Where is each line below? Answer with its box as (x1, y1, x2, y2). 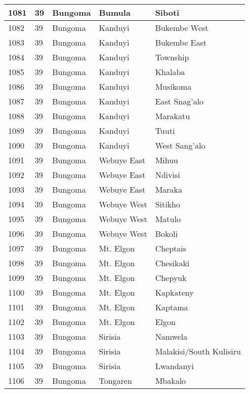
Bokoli (155, 228, 178, 239)
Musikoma (155, 81, 192, 92)
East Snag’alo (155, 95, 204, 107)
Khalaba (155, 66, 185, 78)
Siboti (155, 7, 180, 18)
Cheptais (155, 242, 187, 254)
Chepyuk (155, 272, 187, 283)
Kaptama (155, 301, 188, 313)
